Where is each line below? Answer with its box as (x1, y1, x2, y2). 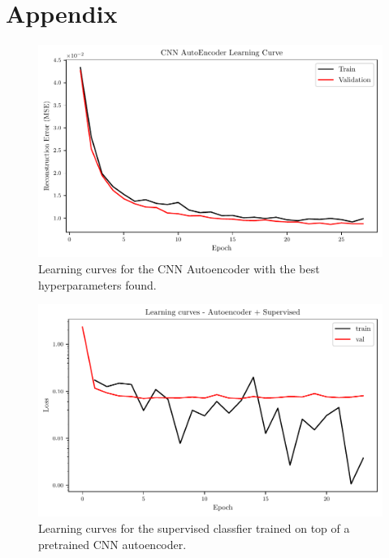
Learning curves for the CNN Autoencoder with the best (38, 260, 320, 277)
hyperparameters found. (38, 276, 157, 293)
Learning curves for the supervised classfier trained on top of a (38, 520, 350, 537)
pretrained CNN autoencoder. (38, 535, 187, 552)
